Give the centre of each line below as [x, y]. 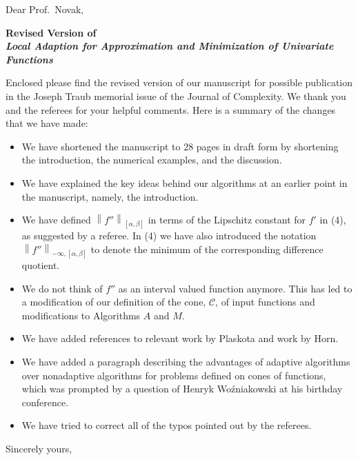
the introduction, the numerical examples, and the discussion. [152, 160]
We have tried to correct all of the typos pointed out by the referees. [167, 425]
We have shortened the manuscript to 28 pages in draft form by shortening [180, 146]
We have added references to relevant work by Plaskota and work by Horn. [180, 338]
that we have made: [47, 123]
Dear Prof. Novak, [45, 9]
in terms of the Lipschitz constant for [227, 220]
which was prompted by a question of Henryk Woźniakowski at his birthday [182, 389]
